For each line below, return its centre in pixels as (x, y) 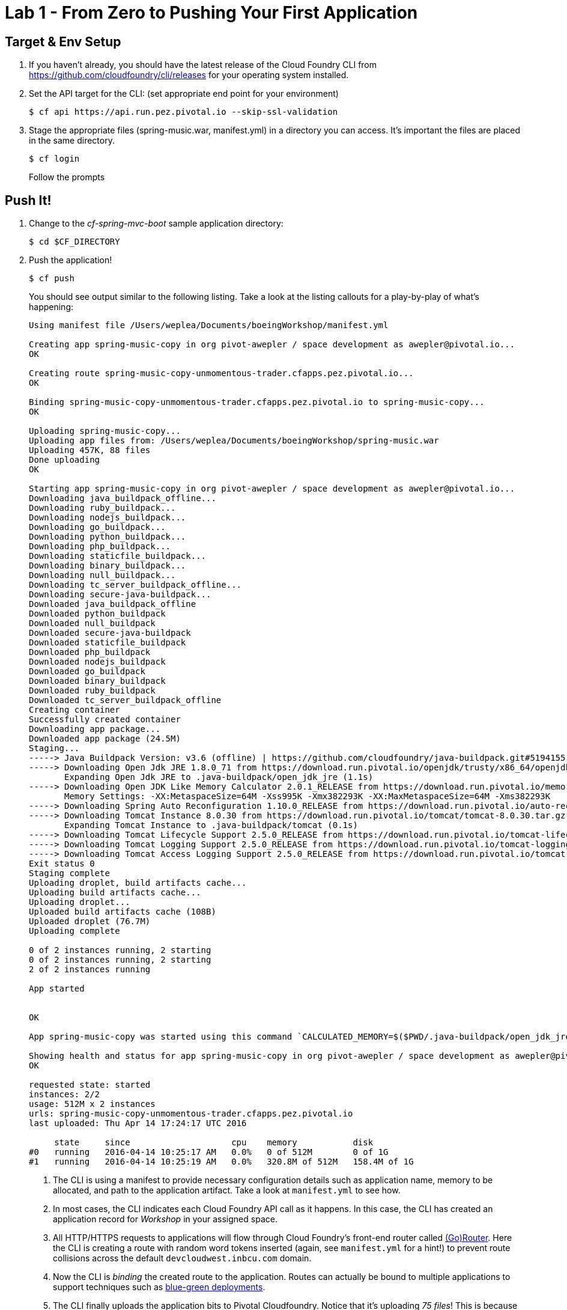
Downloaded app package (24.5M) (105, 739)
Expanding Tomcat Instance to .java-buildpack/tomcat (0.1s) (211, 825)
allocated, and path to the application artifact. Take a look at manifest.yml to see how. (227, 1190)
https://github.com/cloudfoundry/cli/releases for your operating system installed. (189, 75)
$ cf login (54, 159)
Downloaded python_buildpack (97, 614)
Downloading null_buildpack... (102, 575)
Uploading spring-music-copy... (105, 431)
